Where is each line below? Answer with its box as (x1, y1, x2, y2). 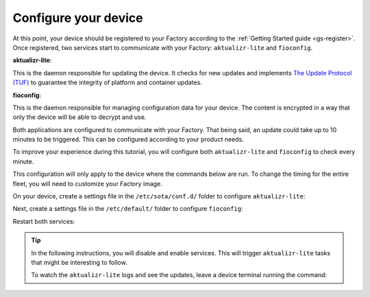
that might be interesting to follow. (31, 258, 127, 266)
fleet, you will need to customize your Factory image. (12, 179, 162, 188)
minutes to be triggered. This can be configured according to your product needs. (12, 135, 245, 144)
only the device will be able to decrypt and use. (12, 113, 147, 121)
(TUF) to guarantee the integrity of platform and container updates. (12, 79, 202, 87)
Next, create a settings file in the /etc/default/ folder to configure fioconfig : (12, 205, 243, 213)
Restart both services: (12, 217, 75, 225)
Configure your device (12, 10, 143, 25)
